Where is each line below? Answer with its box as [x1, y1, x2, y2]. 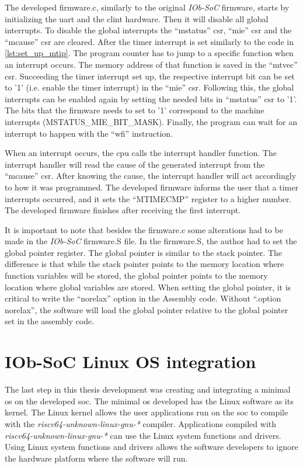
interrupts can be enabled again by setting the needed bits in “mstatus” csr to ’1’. [5, 92, 297, 105]
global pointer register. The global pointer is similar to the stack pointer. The [5, 246, 282, 258]
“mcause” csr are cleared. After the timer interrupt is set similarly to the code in [5, 35, 294, 47]
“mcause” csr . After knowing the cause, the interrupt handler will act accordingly [5, 169, 297, 182]
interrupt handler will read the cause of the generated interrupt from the [5, 158, 265, 170]
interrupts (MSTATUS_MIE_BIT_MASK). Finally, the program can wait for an [5, 115, 298, 127]
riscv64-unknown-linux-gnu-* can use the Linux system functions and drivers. [5, 429, 281, 441]
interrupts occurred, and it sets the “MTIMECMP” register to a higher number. [5, 192, 292, 204]
